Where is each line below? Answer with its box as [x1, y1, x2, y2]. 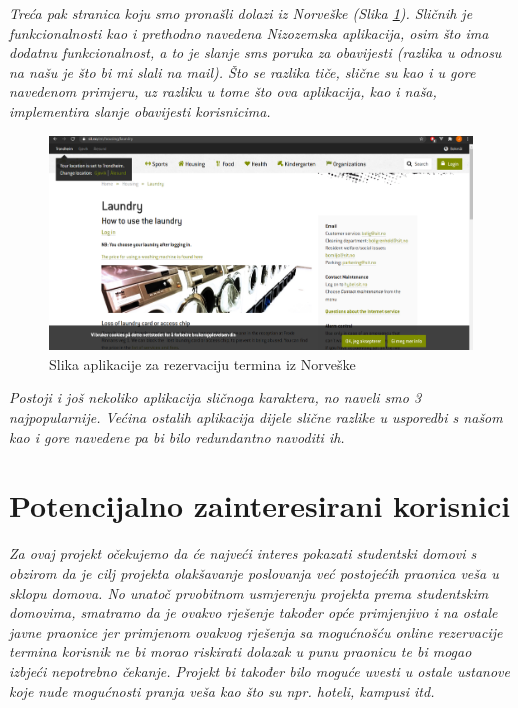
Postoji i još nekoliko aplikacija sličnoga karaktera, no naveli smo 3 [9, 387, 422, 408]
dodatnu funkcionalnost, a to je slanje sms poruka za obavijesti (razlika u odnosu [9, 42, 502, 63]
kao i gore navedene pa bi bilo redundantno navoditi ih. [9, 426, 345, 447]
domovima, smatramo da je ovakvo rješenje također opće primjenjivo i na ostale [9, 602, 498, 623]
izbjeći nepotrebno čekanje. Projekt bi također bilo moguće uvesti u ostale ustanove [9, 660, 510, 681]
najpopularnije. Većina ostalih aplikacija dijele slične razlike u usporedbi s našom [9, 407, 503, 428]
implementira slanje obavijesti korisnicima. [9, 100, 271, 121]
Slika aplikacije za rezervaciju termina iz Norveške [49, 353, 356, 374]
